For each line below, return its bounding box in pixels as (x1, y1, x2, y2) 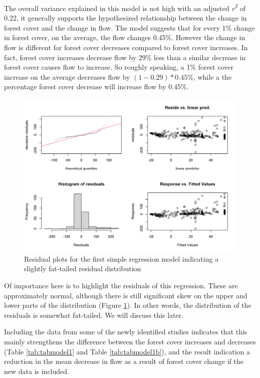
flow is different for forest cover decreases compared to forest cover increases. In (4, 42, 248, 53)
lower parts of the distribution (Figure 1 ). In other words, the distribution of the (4, 300, 251, 310)
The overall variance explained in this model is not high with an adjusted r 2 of (4, 2, 246, 13)
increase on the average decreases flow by (4, 71, 130, 82)
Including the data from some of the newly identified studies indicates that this (4, 326, 247, 337)
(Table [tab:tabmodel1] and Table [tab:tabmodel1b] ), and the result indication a (4, 346, 250, 356)
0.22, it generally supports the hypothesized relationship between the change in (4, 13, 247, 23)
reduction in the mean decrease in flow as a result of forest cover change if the (4, 356, 244, 366)
